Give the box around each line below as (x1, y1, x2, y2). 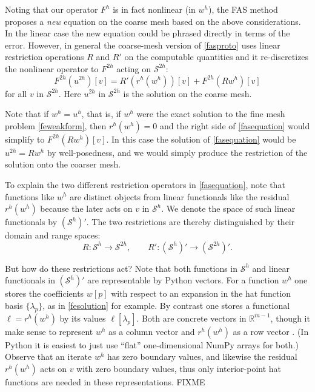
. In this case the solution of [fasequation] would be (106, 132, 296, 145)
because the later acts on (40, 202, 133, 215)
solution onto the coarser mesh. (5, 158, 121, 171)
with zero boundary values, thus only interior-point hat (76, 362, 282, 374)
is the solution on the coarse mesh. (123, 87, 252, 100)
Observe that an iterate (5, 350, 92, 363)
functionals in (5, 274, 55, 286)
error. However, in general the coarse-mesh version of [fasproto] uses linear (5, 38, 280, 51)
